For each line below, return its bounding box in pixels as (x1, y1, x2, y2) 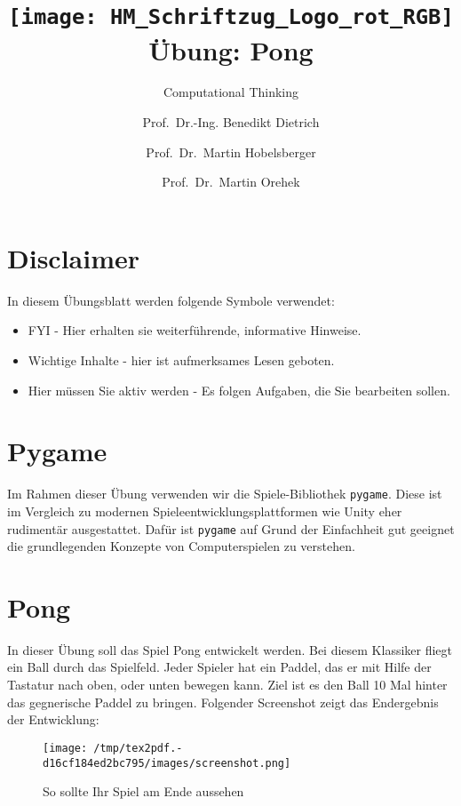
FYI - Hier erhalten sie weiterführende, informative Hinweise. (28, 321, 362, 339)
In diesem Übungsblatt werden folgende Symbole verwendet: (7, 291, 335, 309)
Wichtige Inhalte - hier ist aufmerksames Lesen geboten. (28, 350, 335, 369)
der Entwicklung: (7, 710, 99, 729)
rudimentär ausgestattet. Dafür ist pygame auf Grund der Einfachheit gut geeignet (7, 519, 455, 538)
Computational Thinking (163, 83, 299, 101)
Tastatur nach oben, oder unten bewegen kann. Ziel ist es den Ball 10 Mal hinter (7, 675, 448, 694)
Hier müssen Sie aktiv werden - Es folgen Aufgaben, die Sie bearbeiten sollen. (28, 380, 450, 399)
